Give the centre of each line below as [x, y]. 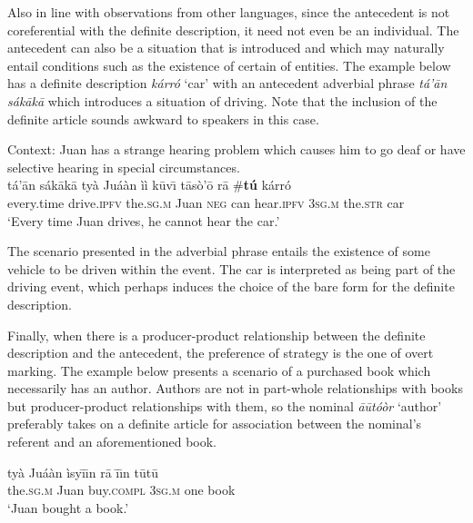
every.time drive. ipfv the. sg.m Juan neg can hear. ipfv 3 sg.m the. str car [206, 202]
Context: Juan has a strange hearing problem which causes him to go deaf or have [236, 149]
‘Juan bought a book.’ [68, 507]
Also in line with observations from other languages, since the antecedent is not [229, 12]
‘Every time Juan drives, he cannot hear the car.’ [144, 220]
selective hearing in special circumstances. [124, 167]
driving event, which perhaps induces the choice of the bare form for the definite [231, 286]
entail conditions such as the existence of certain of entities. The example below [229, 65]
